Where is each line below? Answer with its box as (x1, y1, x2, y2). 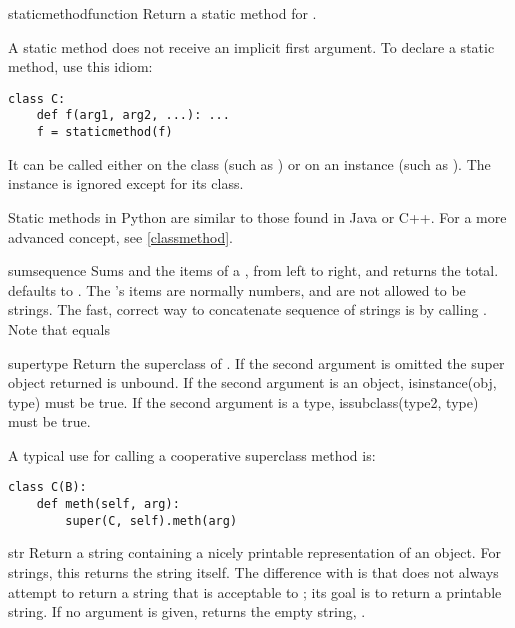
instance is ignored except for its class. (8, 173, 244, 194)
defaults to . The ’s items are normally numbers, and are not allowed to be (8, 279, 466, 300)
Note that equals (8, 318, 110, 339)
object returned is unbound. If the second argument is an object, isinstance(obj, (8, 372, 497, 393)
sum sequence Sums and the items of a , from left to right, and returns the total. (8, 260, 499, 281)
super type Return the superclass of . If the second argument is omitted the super (8, 352, 505, 373)
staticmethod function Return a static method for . (8, 3, 317, 23)
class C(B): (8, 480, 87, 495)
